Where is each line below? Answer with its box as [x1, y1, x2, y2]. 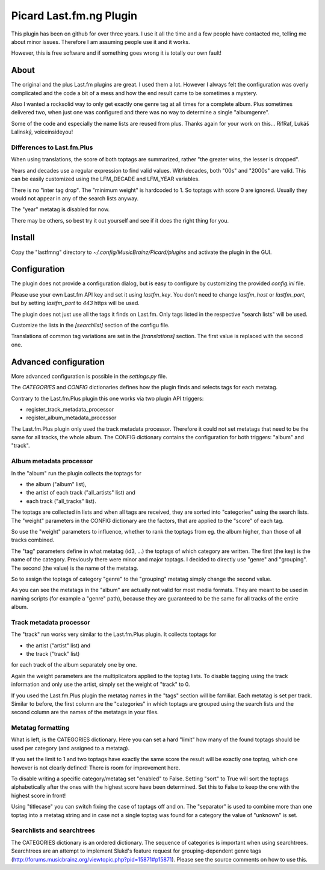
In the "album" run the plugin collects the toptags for [11, 469, 141, 477]
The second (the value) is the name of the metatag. [11, 564, 138, 572]
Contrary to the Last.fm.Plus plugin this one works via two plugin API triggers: [11, 395, 204, 402]
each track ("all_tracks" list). [26, 497, 96, 505]
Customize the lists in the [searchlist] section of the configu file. [11, 322, 170, 329]
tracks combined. [11, 536, 55, 544]
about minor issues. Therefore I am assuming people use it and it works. [11, 38, 190, 45]
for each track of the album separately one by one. [11, 661, 137, 668]
